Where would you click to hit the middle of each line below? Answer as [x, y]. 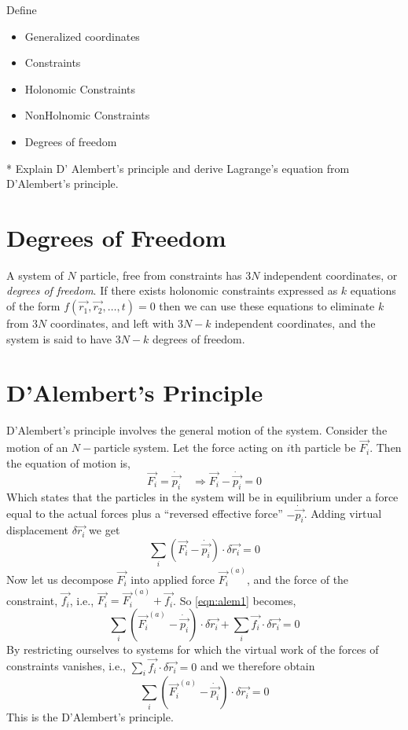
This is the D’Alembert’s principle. [90, 717]
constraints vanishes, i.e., [66, 666]
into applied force [173, 580]
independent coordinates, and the [295, 323]
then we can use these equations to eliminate [267, 306]
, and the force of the [298, 580]
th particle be [323, 448]
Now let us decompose [60, 580]
